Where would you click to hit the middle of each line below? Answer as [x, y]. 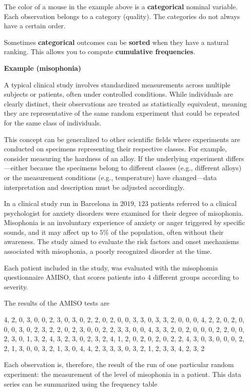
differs [235, 158]
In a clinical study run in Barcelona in [61, 203]
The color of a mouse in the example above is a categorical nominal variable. [121, 6]
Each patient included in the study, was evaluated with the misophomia [111, 267]
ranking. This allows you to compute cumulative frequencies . [100, 52]
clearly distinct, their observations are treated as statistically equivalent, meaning [125, 103]
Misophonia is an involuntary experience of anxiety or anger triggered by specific [125, 222]
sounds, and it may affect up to [51, 232]
